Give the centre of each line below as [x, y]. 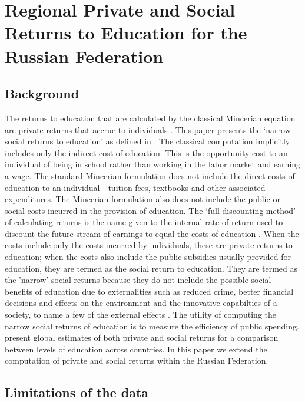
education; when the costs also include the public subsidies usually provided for [148, 257]
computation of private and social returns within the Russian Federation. [137, 360]
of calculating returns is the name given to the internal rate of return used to [144, 222]
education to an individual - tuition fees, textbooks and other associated [135, 187]
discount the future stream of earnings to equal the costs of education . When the [152, 233]
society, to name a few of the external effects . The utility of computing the [140, 314]
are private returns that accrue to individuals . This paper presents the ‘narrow [148, 129]
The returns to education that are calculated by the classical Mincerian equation [150, 118]
